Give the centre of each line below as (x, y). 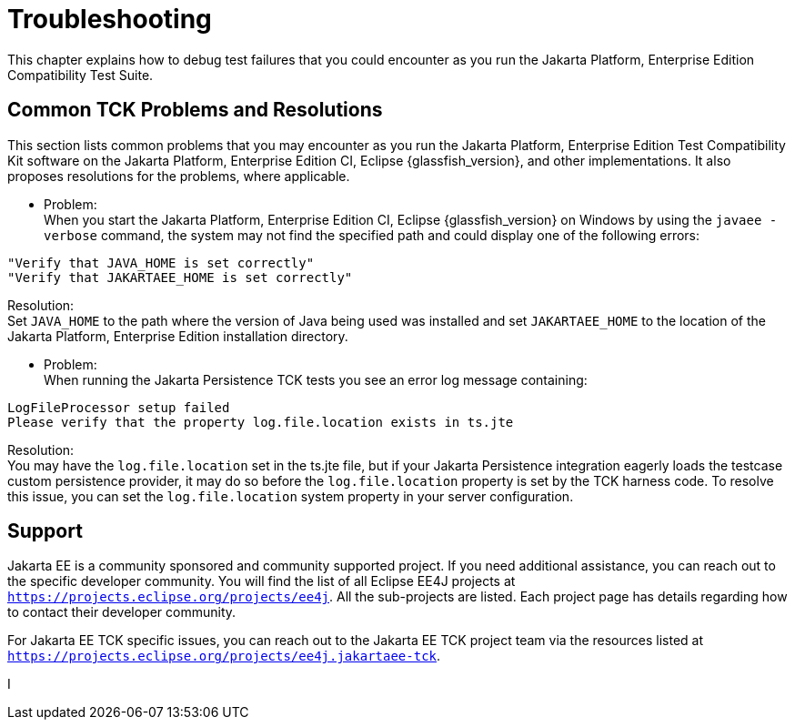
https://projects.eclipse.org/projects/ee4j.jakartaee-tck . (224, 656)
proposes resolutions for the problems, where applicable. (179, 176)
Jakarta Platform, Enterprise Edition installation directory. (178, 336)
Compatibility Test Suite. (81, 75)
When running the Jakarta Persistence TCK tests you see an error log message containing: (316, 379)
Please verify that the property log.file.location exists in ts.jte (261, 422)
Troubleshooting (110, 19)
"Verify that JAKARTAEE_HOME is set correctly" (180, 277)
